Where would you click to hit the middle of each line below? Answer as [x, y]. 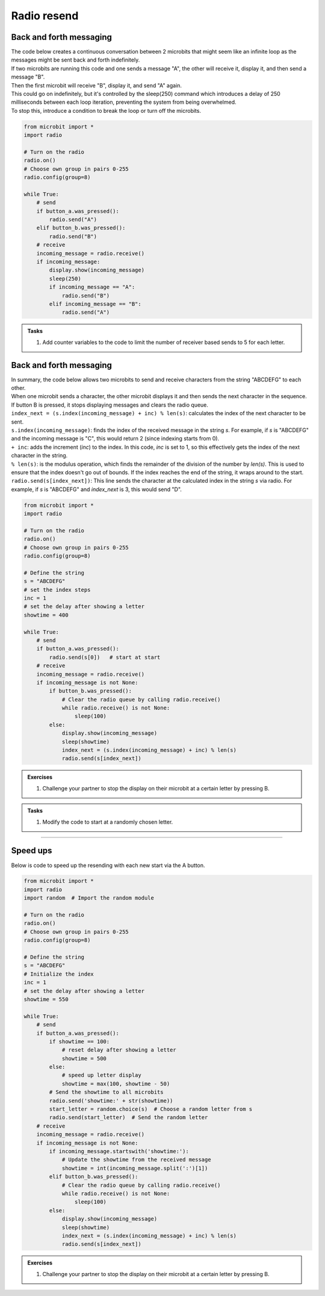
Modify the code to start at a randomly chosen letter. [108, 822]
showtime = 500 [84, 1058]
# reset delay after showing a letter [119, 1050]
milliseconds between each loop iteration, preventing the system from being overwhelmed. [124, 102]
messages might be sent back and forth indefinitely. [76, 60]
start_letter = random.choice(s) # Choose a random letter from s [151, 1109]
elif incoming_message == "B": [95, 304]
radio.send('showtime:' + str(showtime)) [111, 1101]
